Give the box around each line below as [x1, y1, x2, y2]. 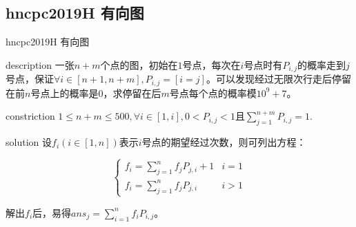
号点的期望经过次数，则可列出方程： [141, 135, 306, 149]
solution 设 [6, 135, 52, 149]
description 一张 [6, 57, 75, 72]
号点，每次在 [182, 57, 241, 72]
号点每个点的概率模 [169, 85, 257, 100]
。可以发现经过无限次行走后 [206, 72, 332, 86]
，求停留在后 [103, 85, 161, 100]
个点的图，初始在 [100, 57, 178, 72]
